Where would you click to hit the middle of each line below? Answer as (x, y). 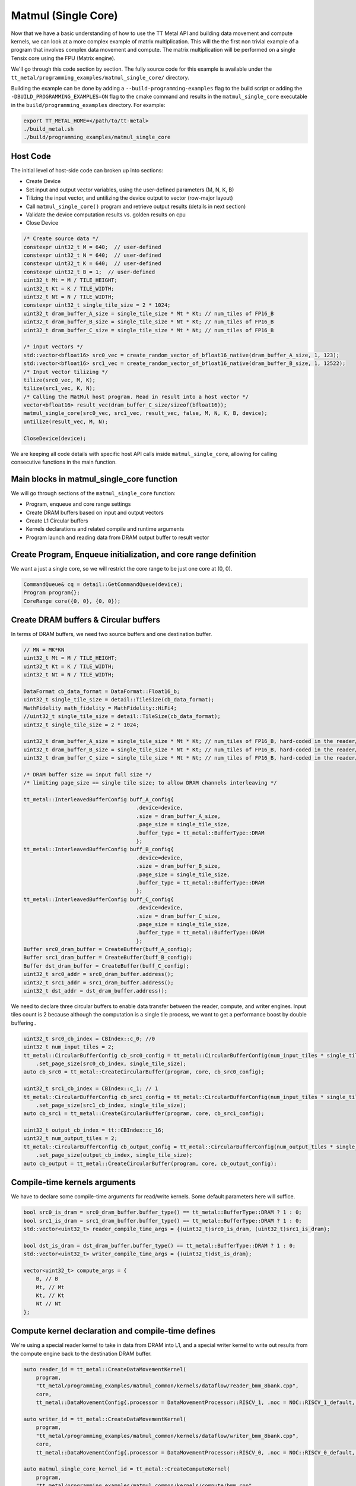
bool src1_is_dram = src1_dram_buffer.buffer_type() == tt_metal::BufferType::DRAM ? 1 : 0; (163, 1221)
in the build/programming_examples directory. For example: (88, 105)
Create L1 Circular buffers (57, 521)
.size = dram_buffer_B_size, (178, 866)
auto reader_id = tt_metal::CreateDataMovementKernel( (105, 1369)
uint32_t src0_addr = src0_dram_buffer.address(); (99, 974)
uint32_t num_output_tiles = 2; (71, 1139)
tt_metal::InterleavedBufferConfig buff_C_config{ (99, 899)
